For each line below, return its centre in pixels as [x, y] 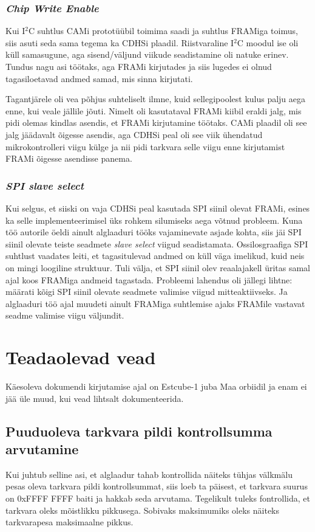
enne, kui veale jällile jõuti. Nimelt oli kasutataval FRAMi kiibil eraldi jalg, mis [154, 110]
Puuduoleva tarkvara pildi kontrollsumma [139, 431]
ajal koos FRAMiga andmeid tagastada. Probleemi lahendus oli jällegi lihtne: [149, 279]
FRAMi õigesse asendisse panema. [69, 158]
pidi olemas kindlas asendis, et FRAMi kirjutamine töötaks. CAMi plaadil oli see [156, 123]
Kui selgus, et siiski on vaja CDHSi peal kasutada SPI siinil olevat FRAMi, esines [158, 208]
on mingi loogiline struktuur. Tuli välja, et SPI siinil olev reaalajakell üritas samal [158, 267]
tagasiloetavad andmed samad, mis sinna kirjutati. [99, 78]
